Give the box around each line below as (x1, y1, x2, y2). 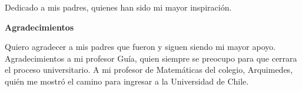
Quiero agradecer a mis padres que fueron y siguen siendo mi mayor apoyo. (5, 41, 276, 53)
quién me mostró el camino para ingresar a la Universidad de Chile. (5, 75, 249, 87)
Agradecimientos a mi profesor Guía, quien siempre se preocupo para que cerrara (5, 52, 297, 64)
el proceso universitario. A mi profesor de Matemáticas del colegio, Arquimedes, (5, 63, 293, 76)
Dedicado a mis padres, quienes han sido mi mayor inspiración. (5, 1, 232, 13)
